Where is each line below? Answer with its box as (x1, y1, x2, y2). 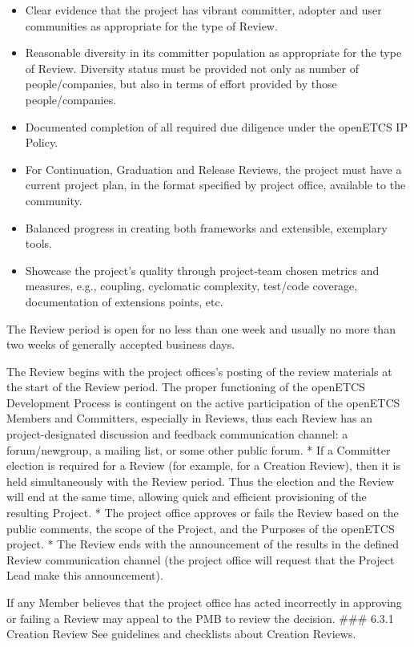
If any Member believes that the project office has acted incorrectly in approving (6, 594, 402, 610)
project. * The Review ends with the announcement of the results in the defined (6, 536, 400, 552)
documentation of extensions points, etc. (25, 293, 223, 309)
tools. (25, 235, 52, 252)
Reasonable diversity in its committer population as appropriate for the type (25, 44, 402, 61)
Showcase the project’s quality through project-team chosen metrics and (25, 261, 380, 278)
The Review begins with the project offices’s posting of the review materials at (6, 362, 392, 379)
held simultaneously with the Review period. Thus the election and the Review (6, 472, 395, 489)
